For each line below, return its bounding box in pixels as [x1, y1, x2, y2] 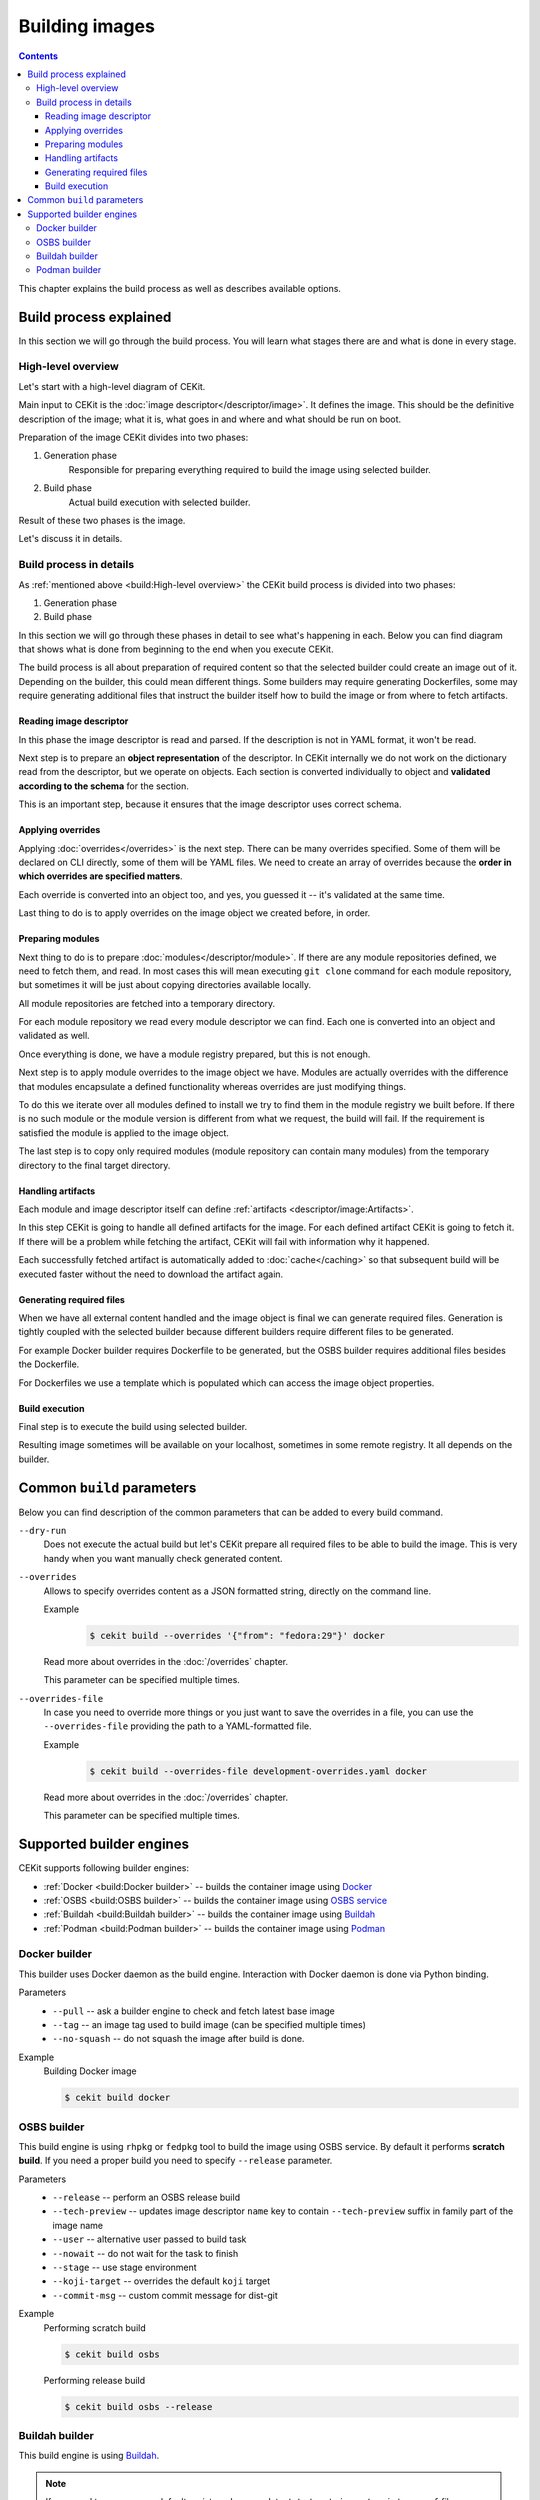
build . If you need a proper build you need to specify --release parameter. [18, 2155, 333, 2167]
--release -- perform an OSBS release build [52, 2191, 240, 2204]
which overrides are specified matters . [18, 870, 184, 882]
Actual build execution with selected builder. [68, 496, 251, 508]
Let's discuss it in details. [18, 533, 123, 545]
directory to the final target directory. [18, 1159, 171, 1171]
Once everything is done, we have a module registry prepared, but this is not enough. [18, 1048, 371, 1060]
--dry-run [18, 1525, 67, 1536]
